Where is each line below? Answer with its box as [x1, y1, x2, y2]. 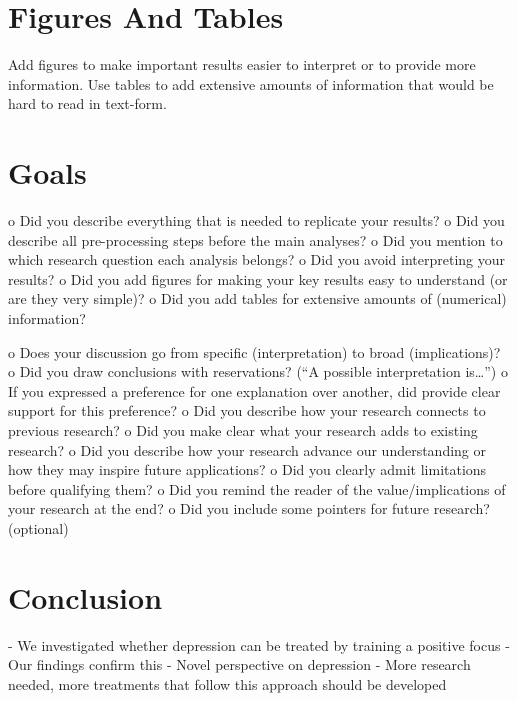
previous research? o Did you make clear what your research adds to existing [8, 419, 478, 440]
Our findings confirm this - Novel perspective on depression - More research [8, 654, 471, 675]
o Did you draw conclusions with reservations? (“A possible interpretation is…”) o [8, 361, 508, 382]
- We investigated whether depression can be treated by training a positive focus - [8, 634, 510, 655]
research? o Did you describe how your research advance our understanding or [8, 439, 487, 460]
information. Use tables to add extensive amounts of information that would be [8, 73, 494, 94]
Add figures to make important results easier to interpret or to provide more [8, 54, 476, 75]
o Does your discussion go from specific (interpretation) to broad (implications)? [8, 341, 501, 362]
